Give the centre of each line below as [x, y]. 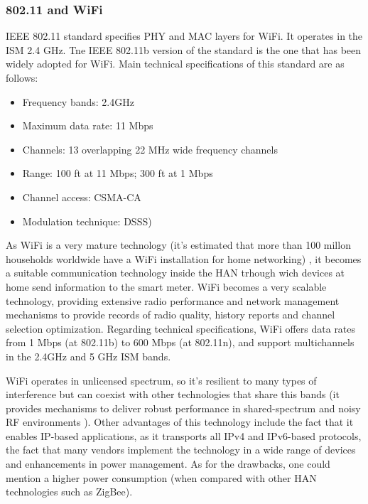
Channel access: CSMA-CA [82, 197]
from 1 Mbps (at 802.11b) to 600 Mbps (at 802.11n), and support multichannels [180, 342]
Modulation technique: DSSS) [87, 221]
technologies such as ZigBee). [69, 492]
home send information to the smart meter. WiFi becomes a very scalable [166, 286]
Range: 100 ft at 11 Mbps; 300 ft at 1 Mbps [118, 173]
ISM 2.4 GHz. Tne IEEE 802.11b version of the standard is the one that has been [184, 49]
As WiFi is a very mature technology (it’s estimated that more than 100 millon [178, 245]
